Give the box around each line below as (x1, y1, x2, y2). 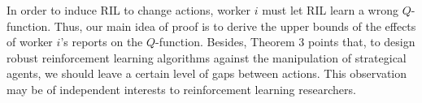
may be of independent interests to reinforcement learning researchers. (7, 80, 356, 97)
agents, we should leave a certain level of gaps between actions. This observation (7, 65, 407, 82)
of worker (7, 33, 53, 50)
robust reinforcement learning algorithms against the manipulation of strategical (7, 49, 407, 66)
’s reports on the (60, 33, 143, 50)
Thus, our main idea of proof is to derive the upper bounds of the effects (54, 17, 416, 34)
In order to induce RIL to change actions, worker (7, 2, 251, 18)
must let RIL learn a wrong (262, 2, 398, 18)
